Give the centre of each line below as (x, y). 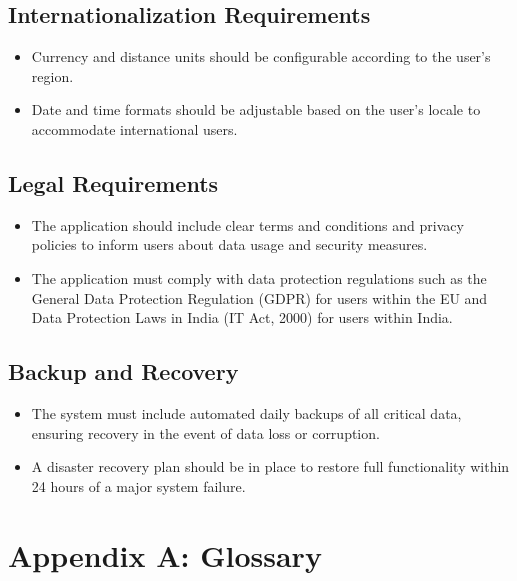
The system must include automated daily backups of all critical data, (246, 412)
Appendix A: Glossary (165, 554)
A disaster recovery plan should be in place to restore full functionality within (270, 466)
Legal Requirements (113, 182)
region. (52, 75)
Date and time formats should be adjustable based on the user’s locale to (256, 109)
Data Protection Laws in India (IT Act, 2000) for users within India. (242, 317)
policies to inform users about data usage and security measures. (229, 244)
